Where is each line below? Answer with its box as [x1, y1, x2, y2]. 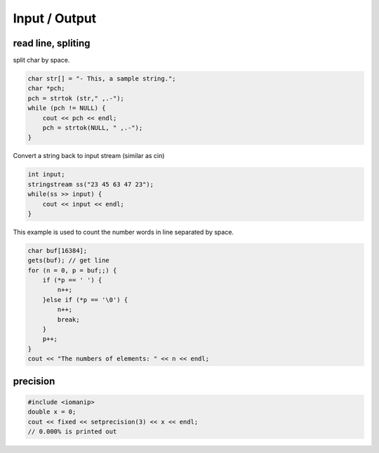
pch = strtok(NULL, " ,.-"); [42, 124, 143, 131]
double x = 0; [27, 408, 77, 416]
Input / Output [13, 11, 97, 26]
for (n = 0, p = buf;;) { [27, 266, 117, 274]
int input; [27, 171, 65, 178]
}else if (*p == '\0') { [42, 296, 128, 303]
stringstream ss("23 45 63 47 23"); [27, 180, 154, 188]
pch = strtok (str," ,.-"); [27, 94, 124, 102]
